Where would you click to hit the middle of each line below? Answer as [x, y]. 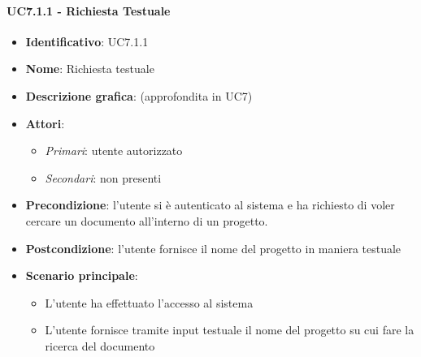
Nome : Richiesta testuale [90, 69]
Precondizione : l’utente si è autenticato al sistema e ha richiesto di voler [210, 205]
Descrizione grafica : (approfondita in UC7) [139, 95]
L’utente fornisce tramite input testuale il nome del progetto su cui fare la [230, 330]
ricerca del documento [100, 345]
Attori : [45, 123]
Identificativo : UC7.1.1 [87, 41]
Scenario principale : [82, 275]
